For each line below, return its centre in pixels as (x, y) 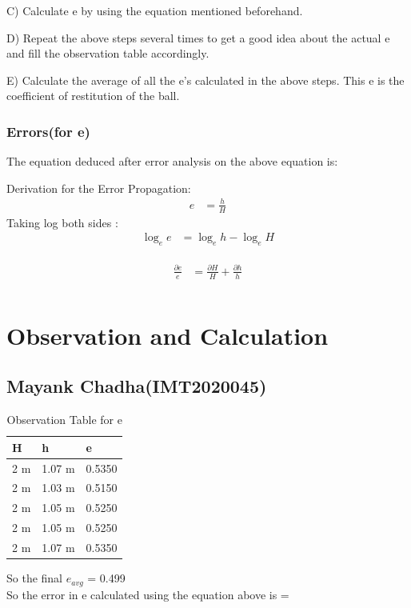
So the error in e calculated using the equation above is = (148, 594)
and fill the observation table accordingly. (108, 53)
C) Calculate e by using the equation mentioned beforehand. (155, 10)
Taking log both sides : (62, 222)
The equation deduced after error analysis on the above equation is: (172, 161)
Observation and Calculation (168, 335)
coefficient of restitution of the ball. (93, 96)
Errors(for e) (48, 131)
